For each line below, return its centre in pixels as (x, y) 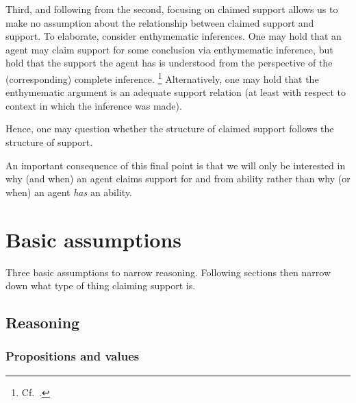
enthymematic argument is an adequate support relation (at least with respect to (176, 92)
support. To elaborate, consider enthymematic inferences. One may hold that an (174, 36)
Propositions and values (73, 356)
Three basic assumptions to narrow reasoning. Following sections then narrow (168, 272)
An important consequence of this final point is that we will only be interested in (176, 165)
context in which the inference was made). (94, 105)
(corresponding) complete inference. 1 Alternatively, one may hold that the (162, 77)
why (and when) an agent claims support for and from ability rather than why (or (178, 179)
